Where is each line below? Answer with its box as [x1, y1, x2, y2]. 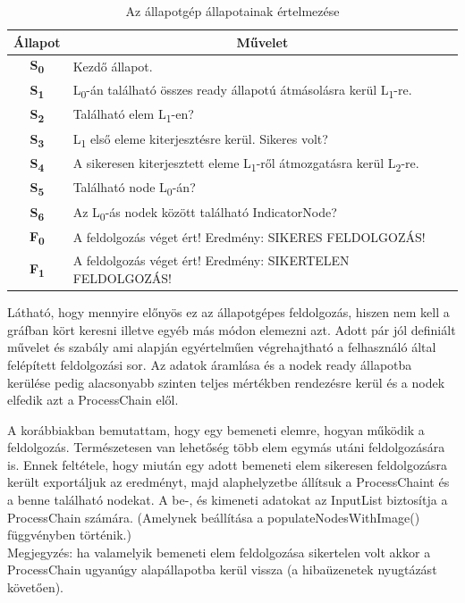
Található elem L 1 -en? [72, 105, 194, 125]
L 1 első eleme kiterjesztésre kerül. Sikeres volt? [72, 129, 328, 150]
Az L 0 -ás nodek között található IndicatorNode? [72, 202, 337, 223]
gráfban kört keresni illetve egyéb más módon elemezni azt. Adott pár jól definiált [7, 320, 456, 339]
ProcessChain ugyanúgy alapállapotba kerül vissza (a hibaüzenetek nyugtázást [7, 560, 437, 579]
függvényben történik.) [7, 525, 131, 544]
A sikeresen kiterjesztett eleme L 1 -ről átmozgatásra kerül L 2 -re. [72, 153, 419, 174]
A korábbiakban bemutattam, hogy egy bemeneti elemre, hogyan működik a [7, 420, 425, 439]
